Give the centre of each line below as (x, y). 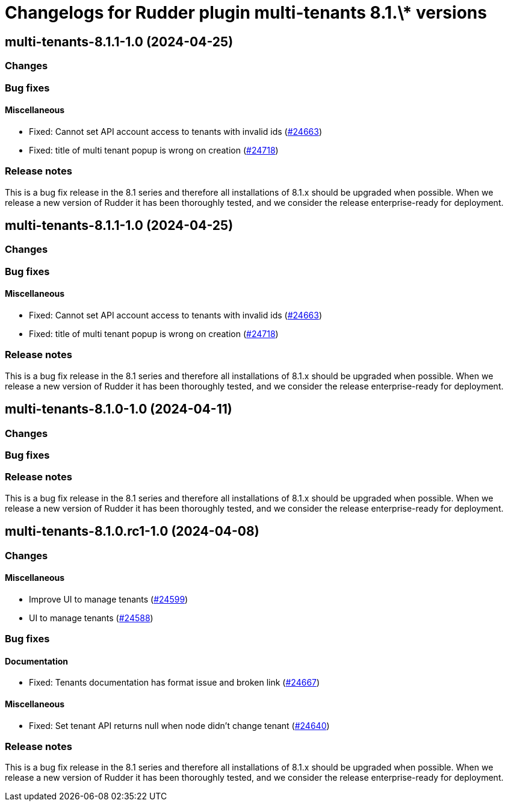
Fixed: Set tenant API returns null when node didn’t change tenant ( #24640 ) (179, 725)
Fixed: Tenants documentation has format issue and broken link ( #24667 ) (175, 683)
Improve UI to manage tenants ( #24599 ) (109, 599)
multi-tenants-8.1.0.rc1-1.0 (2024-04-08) (132, 532)
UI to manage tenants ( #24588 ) (91, 618)
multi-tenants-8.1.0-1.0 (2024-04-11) (119, 409)
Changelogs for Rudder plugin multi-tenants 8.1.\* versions (246, 13)
